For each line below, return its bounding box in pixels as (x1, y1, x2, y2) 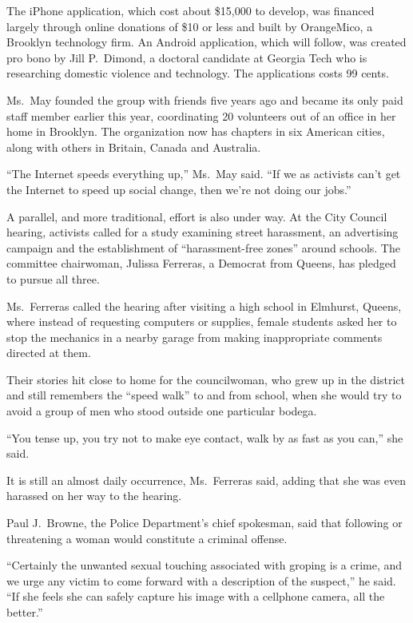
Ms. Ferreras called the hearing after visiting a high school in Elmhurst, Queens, (6, 297, 402, 314)
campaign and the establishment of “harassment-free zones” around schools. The (6, 239, 400, 256)
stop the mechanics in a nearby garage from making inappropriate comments (6, 328, 383, 345)
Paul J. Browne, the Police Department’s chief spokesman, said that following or (6, 514, 403, 531)
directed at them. (6, 344, 91, 361)
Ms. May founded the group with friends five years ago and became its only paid (6, 91, 403, 108)
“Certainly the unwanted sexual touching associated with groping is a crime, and (6, 557, 403, 573)
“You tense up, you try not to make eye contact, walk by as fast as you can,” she (6, 429, 403, 446)
